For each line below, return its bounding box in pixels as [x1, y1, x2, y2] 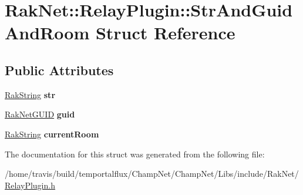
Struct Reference [95, 21, 235, 45]
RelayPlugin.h [5, 179, 55, 191]
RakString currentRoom [5, 127, 99, 140]
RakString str [5, 88, 56, 100]
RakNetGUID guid [5, 108, 75, 120]
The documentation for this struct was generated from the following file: [5, 147, 265, 160]
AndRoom [5, 21, 90, 45]
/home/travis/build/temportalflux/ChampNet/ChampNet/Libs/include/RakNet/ [5, 167, 299, 180]
